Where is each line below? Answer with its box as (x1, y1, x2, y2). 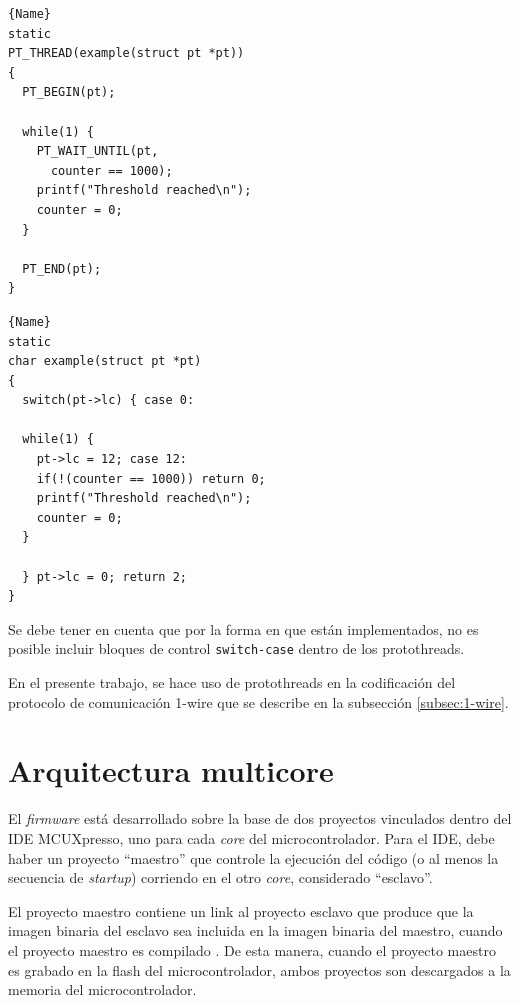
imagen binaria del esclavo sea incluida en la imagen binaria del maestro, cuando (8, 920, 503, 941)
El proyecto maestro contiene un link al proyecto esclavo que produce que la (8, 900, 474, 921)
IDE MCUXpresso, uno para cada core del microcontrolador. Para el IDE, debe (8, 827, 495, 848)
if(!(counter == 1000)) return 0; (36, 471, 266, 486)
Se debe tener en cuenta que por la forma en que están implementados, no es (8, 618, 479, 639)
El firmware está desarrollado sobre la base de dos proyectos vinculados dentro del (8, 808, 512, 829)
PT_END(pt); (22, 261, 102, 276)
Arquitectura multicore (8, 750, 334, 791)
